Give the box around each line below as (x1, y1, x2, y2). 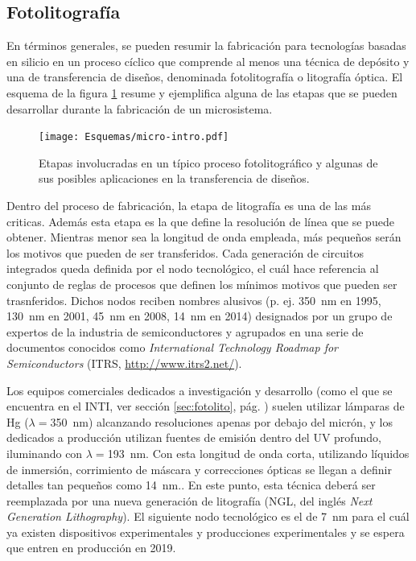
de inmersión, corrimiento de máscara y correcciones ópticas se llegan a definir (6, 460, 392, 477)
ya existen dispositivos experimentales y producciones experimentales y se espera (6, 523, 405, 540)
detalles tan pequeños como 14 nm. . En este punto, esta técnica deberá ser (6, 476, 376, 493)
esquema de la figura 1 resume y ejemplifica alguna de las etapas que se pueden (6, 84, 397, 101)
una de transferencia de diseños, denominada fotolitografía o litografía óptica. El (6, 68, 403, 85)
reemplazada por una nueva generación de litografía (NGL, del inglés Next (6, 492, 373, 509)
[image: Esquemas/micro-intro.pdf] (39, 131, 229, 143)
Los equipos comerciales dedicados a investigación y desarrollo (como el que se (6, 382, 393, 398)
